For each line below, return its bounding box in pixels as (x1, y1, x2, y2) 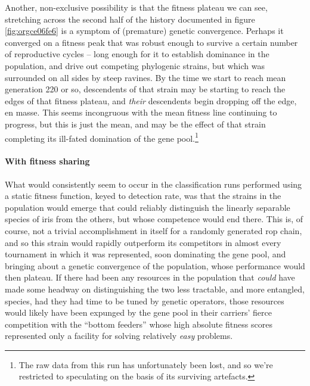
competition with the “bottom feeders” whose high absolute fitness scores (5, 317, 272, 330)
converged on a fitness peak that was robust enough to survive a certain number (5, 36, 298, 48)
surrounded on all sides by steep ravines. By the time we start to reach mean (5, 71, 286, 83)
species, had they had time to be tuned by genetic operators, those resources (5, 294, 284, 307)
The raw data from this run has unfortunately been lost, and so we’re (18, 358, 273, 371)
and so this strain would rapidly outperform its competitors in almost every (5, 236, 281, 248)
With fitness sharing (5, 155, 90, 167)
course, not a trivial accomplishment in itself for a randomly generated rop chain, (5, 224, 302, 236)
